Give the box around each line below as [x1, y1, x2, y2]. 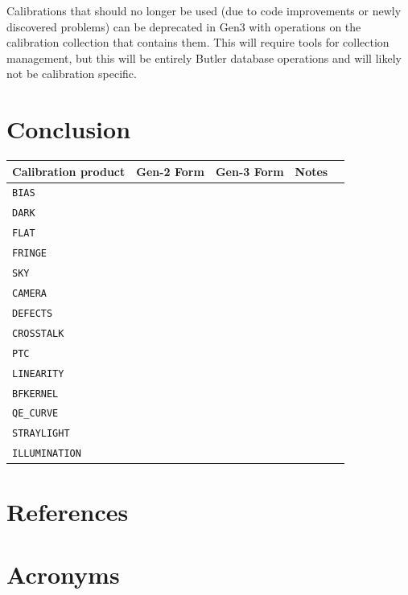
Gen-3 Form [215, 162, 284, 179]
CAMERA [12, 287, 47, 299]
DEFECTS [12, 307, 53, 319]
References [6, 494, 129, 527]
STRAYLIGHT [12, 428, 70, 440]
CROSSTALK [12, 327, 64, 339]
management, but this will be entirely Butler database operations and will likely [6, 49, 402, 66]
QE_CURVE [12, 408, 59, 420]
